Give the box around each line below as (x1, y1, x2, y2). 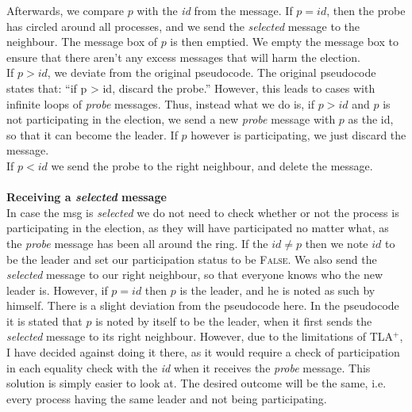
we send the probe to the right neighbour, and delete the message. (51, 157, 373, 174)
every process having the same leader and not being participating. (6, 390, 327, 406)
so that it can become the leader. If (6, 126, 178, 143)
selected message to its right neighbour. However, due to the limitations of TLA (6, 328, 394, 345)
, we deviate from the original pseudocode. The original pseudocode (47, 64, 376, 81)
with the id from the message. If (137, 2, 293, 18)
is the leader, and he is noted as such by (179, 281, 375, 298)
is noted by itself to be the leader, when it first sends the (95, 312, 372, 329)
